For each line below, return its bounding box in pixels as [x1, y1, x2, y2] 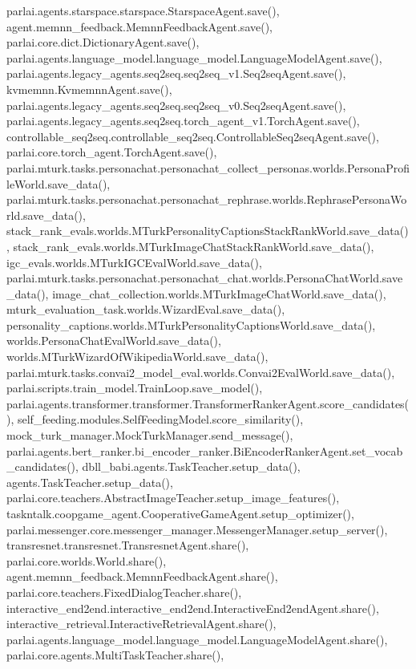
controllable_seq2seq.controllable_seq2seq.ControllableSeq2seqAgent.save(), [6, 128, 379, 144]
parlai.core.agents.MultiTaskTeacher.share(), [6, 647, 224, 663]
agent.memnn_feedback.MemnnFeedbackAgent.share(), [6, 568, 278, 585]
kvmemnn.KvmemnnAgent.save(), [6, 80, 172, 97]
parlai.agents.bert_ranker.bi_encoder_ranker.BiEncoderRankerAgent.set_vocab [6, 442, 403, 459]
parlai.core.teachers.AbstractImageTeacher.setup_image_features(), [6, 489, 340, 506]
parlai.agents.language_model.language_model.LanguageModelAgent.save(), [6, 49, 382, 66]
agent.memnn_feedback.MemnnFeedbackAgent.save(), [6, 18, 273, 34]
